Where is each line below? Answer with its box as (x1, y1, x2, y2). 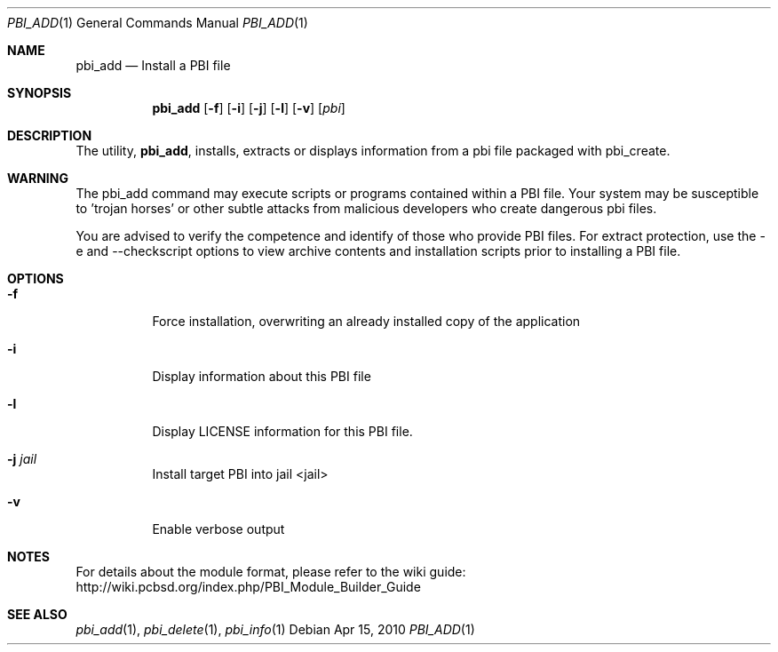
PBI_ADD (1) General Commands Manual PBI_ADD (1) (7, 15, 308, 30)
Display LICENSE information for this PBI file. (152, 424, 413, 439)
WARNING (7, 171, 68, 186)
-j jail (7, 451, 37, 466)
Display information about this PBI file (152, 369, 371, 384)
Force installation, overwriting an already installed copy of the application (152, 314, 581, 329)
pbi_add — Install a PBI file (75, 58, 231, 73)
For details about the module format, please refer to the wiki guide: (75, 564, 466, 579)
